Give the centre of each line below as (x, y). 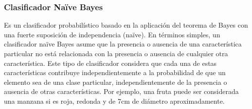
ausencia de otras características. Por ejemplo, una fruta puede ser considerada (121, 91)
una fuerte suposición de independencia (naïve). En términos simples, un (112, 34)
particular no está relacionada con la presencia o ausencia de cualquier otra (116, 53)
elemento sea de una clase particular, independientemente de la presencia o (116, 82)
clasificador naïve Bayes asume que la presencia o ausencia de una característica (123, 44)
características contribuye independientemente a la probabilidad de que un (115, 72)
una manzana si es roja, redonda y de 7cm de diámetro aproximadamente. (114, 101)
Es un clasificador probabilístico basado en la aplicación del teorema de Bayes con (126, 25)
